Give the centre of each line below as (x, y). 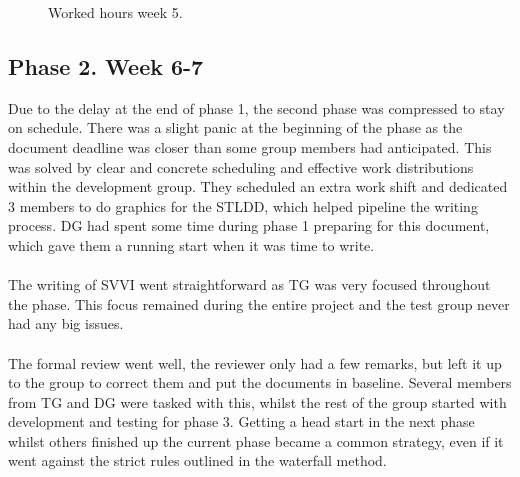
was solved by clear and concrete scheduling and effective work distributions (241, 166)
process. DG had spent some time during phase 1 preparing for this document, (249, 225)
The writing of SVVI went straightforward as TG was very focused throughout (249, 284)
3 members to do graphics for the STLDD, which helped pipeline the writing (243, 205)
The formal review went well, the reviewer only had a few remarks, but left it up (255, 362)
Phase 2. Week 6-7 (106, 65)
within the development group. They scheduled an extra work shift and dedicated (258, 186)
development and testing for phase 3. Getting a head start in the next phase (241, 421)
